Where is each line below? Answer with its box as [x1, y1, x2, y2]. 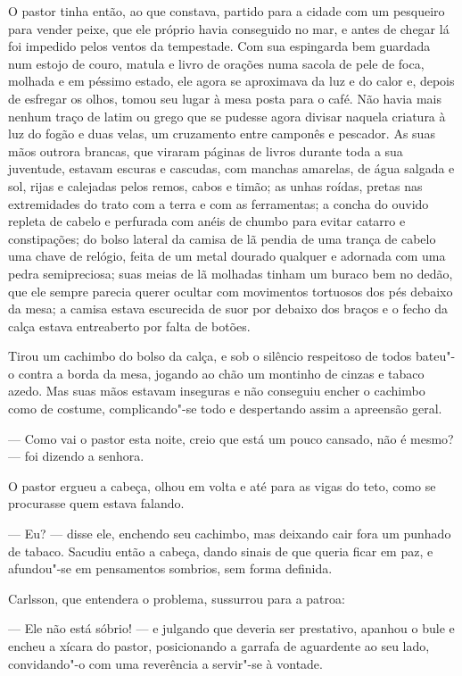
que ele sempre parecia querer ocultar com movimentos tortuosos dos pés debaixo [8, 281, 453, 300]
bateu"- [416, 346, 456, 365]
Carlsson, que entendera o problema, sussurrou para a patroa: [8, 588, 345, 607]
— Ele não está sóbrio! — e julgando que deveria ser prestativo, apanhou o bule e [8, 619, 455, 638]
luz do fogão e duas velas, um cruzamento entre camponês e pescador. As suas [8, 124, 435, 143]
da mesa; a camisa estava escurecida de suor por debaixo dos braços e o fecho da [8, 299, 448, 318]
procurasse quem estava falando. [8, 494, 185, 513]
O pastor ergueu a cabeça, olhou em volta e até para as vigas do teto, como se [8, 476, 436, 495]
